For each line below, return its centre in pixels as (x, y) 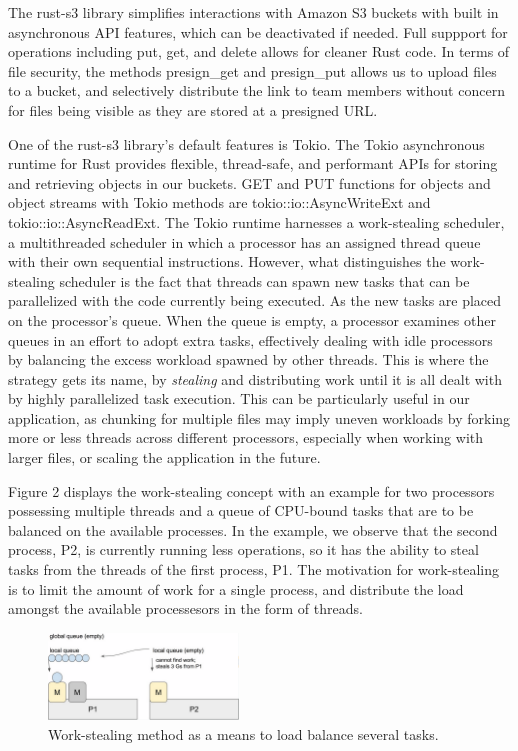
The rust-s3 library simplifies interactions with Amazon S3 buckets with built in (253, 12)
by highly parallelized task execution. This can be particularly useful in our (239, 398)
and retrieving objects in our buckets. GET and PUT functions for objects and (249, 182)
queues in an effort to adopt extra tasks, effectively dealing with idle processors (250, 339)
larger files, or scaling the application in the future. (164, 457)
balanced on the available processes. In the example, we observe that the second (253, 529)
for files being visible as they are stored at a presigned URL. (193, 109)
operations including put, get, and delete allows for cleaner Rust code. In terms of (259, 51)
